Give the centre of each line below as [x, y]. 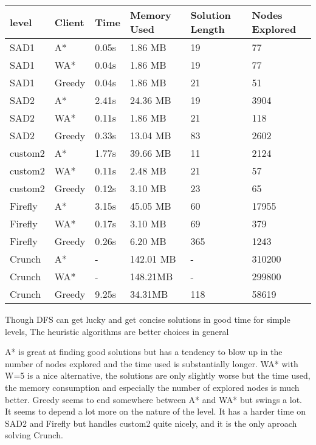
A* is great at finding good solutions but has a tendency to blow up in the [144, 352]
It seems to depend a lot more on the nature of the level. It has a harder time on [155, 411]
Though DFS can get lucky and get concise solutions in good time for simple [148, 319]
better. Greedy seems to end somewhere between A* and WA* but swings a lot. [153, 399]
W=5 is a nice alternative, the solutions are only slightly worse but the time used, [158, 375]
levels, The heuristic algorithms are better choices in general [117, 331]
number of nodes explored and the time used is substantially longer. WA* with [152, 363]
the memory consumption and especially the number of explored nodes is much [152, 387]
